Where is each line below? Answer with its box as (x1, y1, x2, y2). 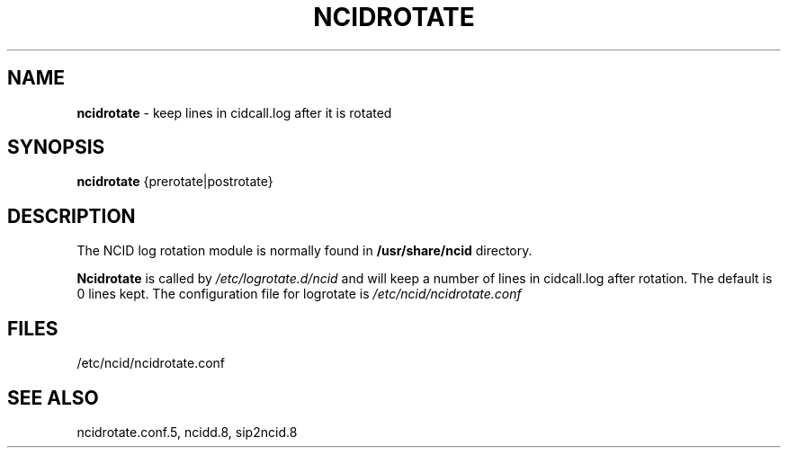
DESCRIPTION (7, 204, 136, 227)
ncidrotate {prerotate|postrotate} (76, 174, 273, 190)
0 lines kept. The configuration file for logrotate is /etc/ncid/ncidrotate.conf (76, 286, 522, 302)
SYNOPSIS (7, 136, 105, 159)
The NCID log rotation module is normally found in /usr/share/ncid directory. (76, 243, 533, 259)
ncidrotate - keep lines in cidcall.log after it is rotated (76, 104, 392, 120)
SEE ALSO (7, 386, 99, 409)
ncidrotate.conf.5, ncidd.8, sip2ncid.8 (76, 424, 298, 440)
